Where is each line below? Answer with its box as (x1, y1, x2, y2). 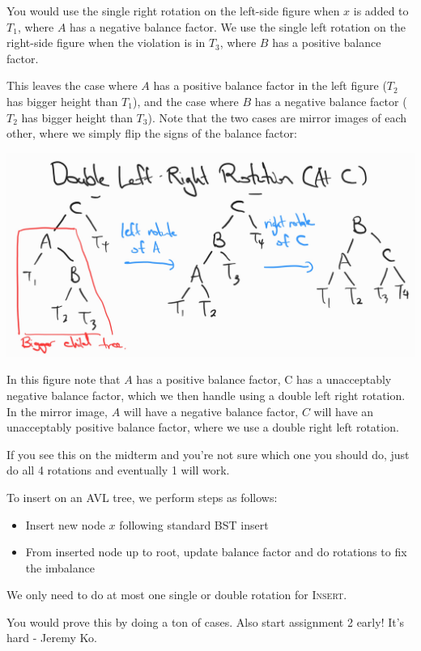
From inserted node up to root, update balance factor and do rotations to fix (25, 543, 407, 560)
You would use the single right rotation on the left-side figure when (6, 2, 340, 19)
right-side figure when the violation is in (6, 34, 206, 51)
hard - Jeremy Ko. (6, 629, 97, 646)
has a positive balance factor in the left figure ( (153, 77, 387, 94)
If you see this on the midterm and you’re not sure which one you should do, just (6, 445, 410, 462)
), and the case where (132, 92, 239, 109)
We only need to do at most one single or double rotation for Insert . (6, 586, 347, 603)
